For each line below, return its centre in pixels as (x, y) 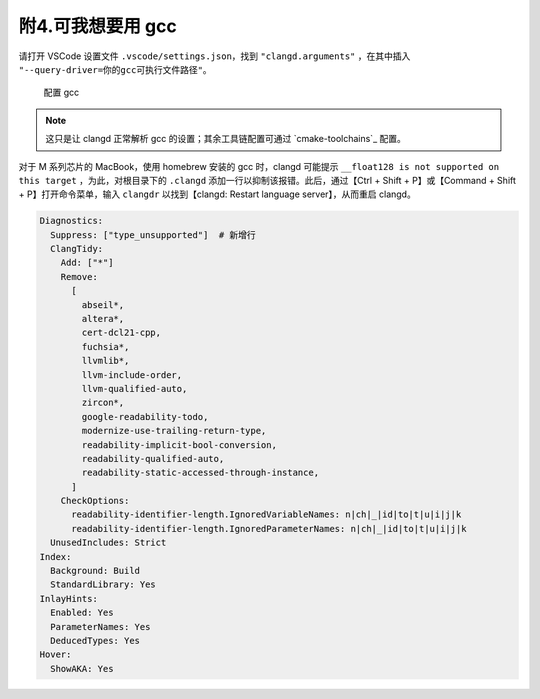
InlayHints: (69, 598)
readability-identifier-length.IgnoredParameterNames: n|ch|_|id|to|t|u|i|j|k (269, 528)
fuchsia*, (105, 346)
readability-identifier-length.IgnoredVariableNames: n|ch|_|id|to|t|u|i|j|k (266, 514)
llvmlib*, (105, 361)
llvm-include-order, (132, 374)
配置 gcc (61, 92)
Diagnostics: (71, 221)
